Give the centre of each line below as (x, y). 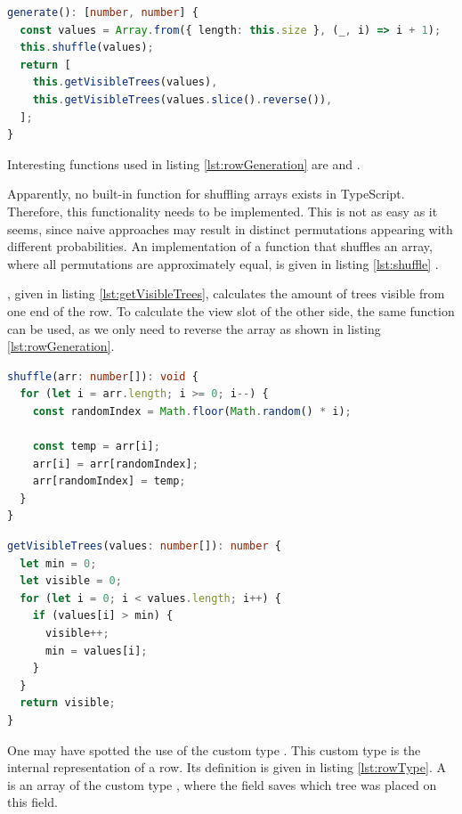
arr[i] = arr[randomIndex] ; (115, 464)
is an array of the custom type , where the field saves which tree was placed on (222, 784)
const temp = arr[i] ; (96, 447)
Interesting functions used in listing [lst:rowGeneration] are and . (184, 163)
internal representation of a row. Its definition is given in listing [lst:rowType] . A (227, 767)
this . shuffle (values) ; (87, 48)
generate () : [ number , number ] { (103, 12)
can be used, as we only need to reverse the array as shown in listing (194, 328)
